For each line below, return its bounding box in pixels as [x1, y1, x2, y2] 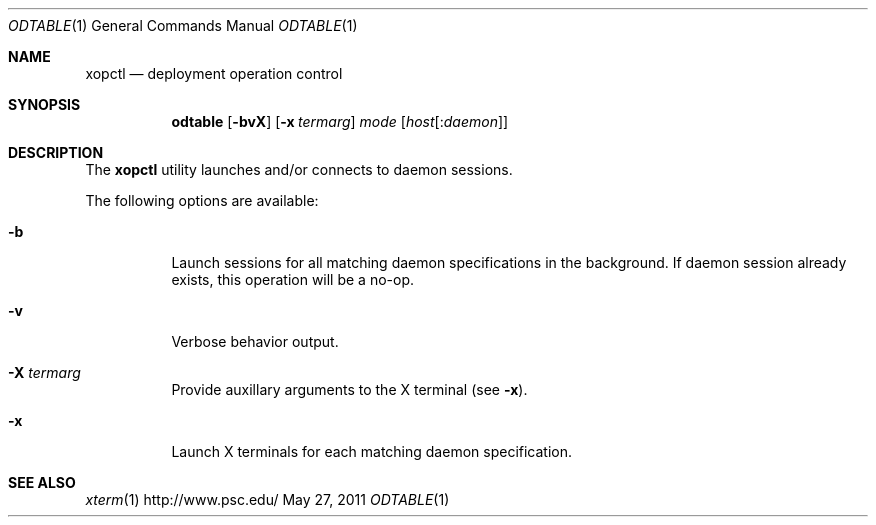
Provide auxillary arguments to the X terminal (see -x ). [171, 381, 528, 398]
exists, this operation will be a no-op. [171, 271, 415, 288]
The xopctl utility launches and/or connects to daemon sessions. [85, 161, 513, 178]
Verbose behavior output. [171, 333, 339, 350]
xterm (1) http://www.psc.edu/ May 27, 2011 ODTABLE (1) [85, 491, 450, 508]
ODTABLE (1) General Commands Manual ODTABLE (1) [8, 17, 358, 34]
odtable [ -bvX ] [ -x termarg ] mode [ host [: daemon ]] [171, 113, 509, 130]
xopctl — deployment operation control [85, 65, 343, 82]
